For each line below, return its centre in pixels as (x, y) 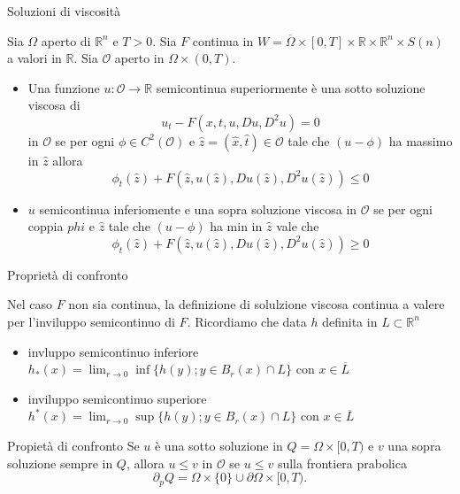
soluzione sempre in (60, 463)
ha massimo (421, 140)
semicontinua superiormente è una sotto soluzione (291, 87)
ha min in (236, 226)
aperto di (66, 40)
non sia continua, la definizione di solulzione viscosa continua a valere (257, 304)
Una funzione (64, 87)
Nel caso (30, 304)
